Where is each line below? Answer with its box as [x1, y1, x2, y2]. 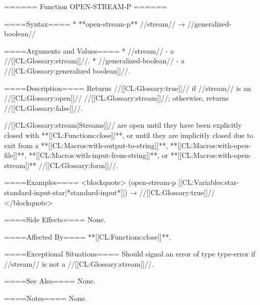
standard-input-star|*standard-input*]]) [4, 186, 128, 197]
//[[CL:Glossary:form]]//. [38, 159, 119, 170]
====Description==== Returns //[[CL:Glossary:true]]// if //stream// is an [4, 82, 251, 93]
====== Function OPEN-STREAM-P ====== [4, 1, 167, 11]
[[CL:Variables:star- [178, 177, 239, 187]
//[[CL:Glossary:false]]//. [4, 102, 83, 113]
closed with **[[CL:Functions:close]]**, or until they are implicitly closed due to [4, 129, 254, 140]
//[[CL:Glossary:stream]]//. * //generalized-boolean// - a [4, 55, 185, 66]
